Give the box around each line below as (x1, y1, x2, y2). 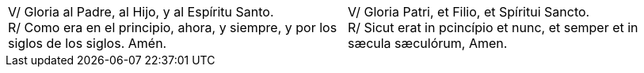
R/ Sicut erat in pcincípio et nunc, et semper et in (348, 20, 638, 35)
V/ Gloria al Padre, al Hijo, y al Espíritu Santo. (8, 4, 274, 20)
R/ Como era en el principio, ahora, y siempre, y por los (8, 20, 337, 35)
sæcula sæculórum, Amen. (348, 35, 508, 51)
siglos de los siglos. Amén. (8, 35, 167, 51)
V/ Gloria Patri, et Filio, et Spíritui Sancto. (348, 4, 590, 20)
